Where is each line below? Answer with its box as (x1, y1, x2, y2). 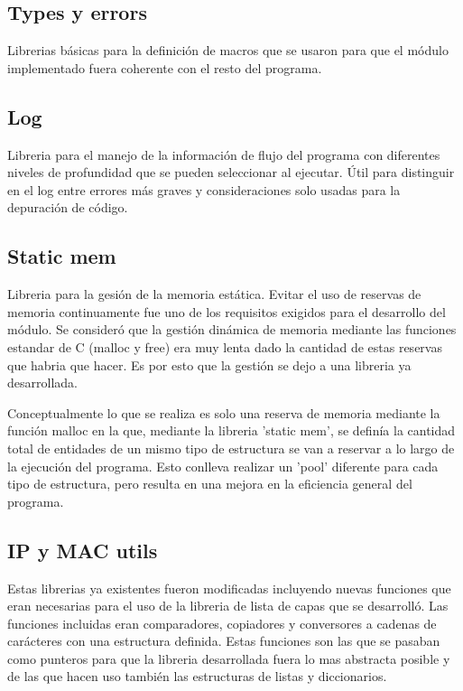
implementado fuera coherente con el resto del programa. (7, 58, 322, 77)
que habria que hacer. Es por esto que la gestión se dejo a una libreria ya (7, 355, 412, 374)
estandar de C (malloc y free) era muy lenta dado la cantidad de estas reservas (7, 337, 442, 356)
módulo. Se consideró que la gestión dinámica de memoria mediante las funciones (7, 320, 457, 339)
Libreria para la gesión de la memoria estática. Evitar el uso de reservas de (7, 285, 421, 303)
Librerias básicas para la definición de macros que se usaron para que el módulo (7, 41, 449, 60)
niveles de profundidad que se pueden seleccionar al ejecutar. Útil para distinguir (7, 163, 455, 182)
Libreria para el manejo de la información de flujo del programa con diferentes (7, 145, 440, 163)
